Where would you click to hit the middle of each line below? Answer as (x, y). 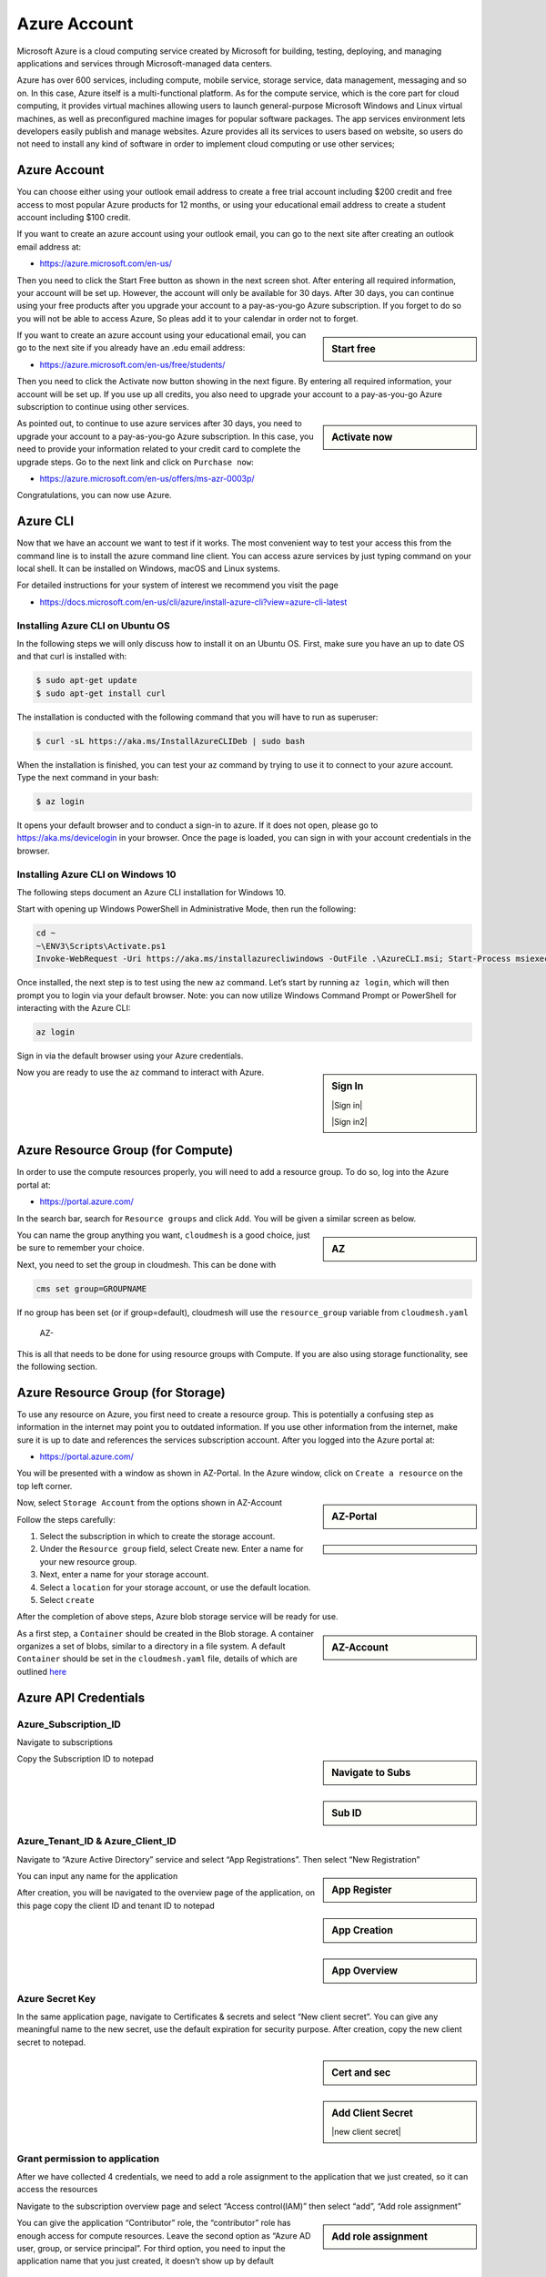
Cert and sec (361, 2073)
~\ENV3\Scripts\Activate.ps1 (101, 946)
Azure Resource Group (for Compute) (125, 1151)
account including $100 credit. (74, 217)
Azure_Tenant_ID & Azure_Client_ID (96, 1842)
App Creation (362, 1930)
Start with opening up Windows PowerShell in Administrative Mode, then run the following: (187, 909)
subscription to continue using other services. (103, 407)
